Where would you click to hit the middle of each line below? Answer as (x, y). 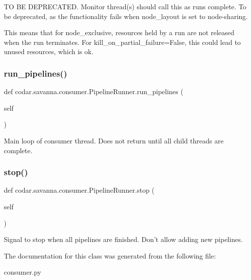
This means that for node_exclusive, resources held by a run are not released (119, 32)
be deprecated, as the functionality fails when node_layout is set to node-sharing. (126, 16)
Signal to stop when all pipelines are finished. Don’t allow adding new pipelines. (123, 239)
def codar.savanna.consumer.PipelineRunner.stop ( (79, 190)
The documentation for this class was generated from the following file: (110, 255)
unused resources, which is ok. (49, 51)
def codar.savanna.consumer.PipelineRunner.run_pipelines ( (94, 91)
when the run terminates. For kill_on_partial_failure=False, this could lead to (122, 42)
